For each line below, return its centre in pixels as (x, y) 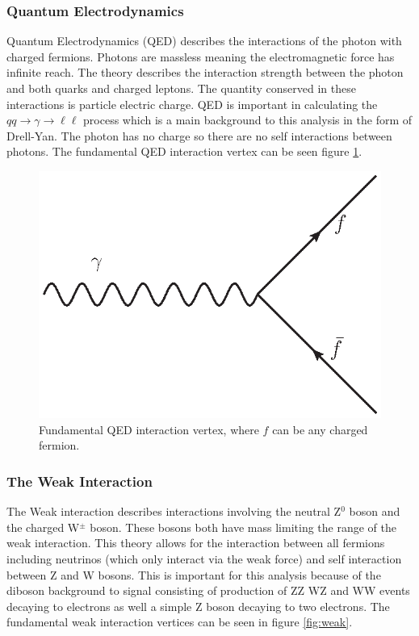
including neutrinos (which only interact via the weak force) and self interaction (204, 559)
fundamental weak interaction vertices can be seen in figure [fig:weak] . (180, 622)
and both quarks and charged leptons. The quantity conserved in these (181, 88)
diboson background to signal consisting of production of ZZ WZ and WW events (208, 590)
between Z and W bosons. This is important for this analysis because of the (194, 574)
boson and (375, 511)
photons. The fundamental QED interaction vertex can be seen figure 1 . (184, 151)
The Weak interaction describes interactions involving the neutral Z (174, 511)
